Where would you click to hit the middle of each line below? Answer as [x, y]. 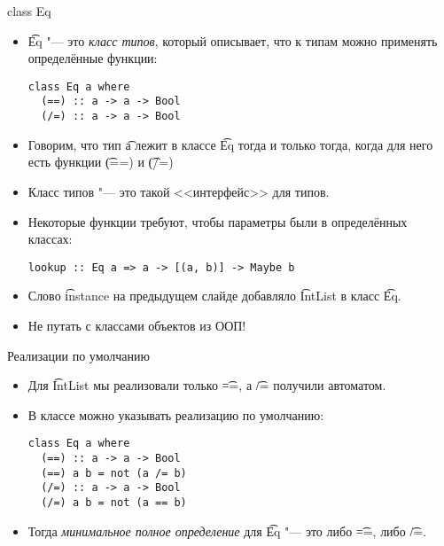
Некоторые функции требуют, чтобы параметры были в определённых [218, 221]
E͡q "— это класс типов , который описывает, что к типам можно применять [233, 40]
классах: [50, 239]
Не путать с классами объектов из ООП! [137, 325]
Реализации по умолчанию [79, 355]
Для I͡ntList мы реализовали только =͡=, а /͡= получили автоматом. [207, 385]
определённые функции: [93, 58]
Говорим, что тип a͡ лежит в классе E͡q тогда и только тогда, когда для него [230, 144]
